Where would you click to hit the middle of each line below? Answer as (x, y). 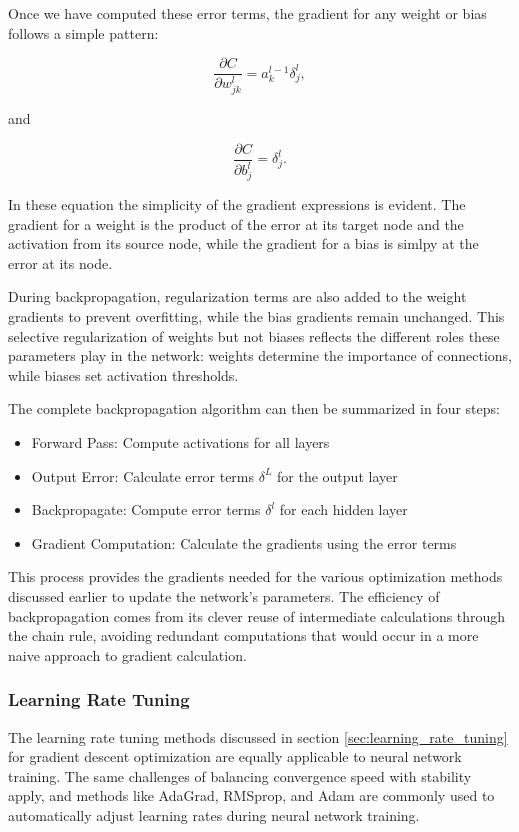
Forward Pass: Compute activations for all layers (180, 442)
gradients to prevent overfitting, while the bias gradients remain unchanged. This (256, 316)
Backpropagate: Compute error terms (146, 509)
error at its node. (60, 262)
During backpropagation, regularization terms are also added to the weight (237, 296)
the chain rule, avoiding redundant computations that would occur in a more (243, 635)
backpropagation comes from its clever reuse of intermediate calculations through (257, 615)
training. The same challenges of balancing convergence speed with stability (240, 775)
